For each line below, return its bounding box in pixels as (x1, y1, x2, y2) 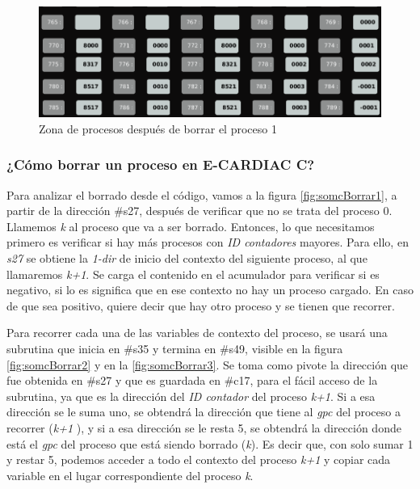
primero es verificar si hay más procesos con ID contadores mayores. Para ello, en (6, 234, 409, 251)
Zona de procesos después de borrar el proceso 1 (39, 120, 277, 137)
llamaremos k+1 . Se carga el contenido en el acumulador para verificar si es (6, 265, 380, 282)
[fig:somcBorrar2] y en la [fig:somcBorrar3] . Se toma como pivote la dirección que (6, 356, 409, 373)
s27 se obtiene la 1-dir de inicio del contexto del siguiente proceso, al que (6, 250, 367, 267)
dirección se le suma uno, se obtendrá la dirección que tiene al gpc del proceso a (6, 403, 401, 420)
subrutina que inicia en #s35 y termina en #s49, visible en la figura (6, 340, 343, 357)
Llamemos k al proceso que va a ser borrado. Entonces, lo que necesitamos (6, 217, 375, 234)
